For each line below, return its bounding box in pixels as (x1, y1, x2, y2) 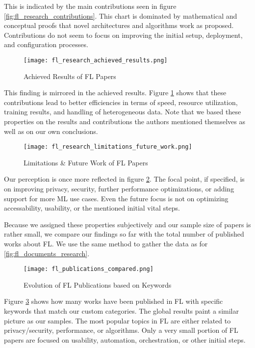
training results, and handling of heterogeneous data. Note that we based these (4, 107, 241, 117)
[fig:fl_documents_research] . (4, 248, 90, 258)
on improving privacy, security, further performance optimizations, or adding (4, 184, 234, 194)
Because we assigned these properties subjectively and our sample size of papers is (4, 219, 251, 229)
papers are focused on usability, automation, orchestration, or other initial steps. (4, 334, 246, 345)
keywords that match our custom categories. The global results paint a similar (4, 306, 239, 316)
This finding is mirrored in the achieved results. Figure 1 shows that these (4, 87, 227, 98)
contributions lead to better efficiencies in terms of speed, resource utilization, (4, 97, 238, 107)
